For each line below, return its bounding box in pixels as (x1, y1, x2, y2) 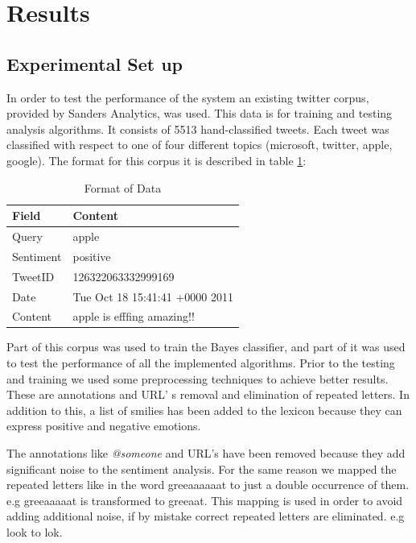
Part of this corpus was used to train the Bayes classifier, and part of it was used (6, 338, 406, 355)
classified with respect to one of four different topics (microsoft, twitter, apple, (6, 136, 393, 153)
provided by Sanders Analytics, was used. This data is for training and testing (6, 105, 393, 122)
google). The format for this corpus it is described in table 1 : (6, 151, 307, 168)
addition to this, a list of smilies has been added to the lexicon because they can (6, 401, 402, 418)
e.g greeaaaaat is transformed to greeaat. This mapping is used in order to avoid (6, 491, 403, 508)
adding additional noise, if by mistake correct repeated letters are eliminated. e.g (6, 508, 405, 524)
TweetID (12, 267, 55, 284)
